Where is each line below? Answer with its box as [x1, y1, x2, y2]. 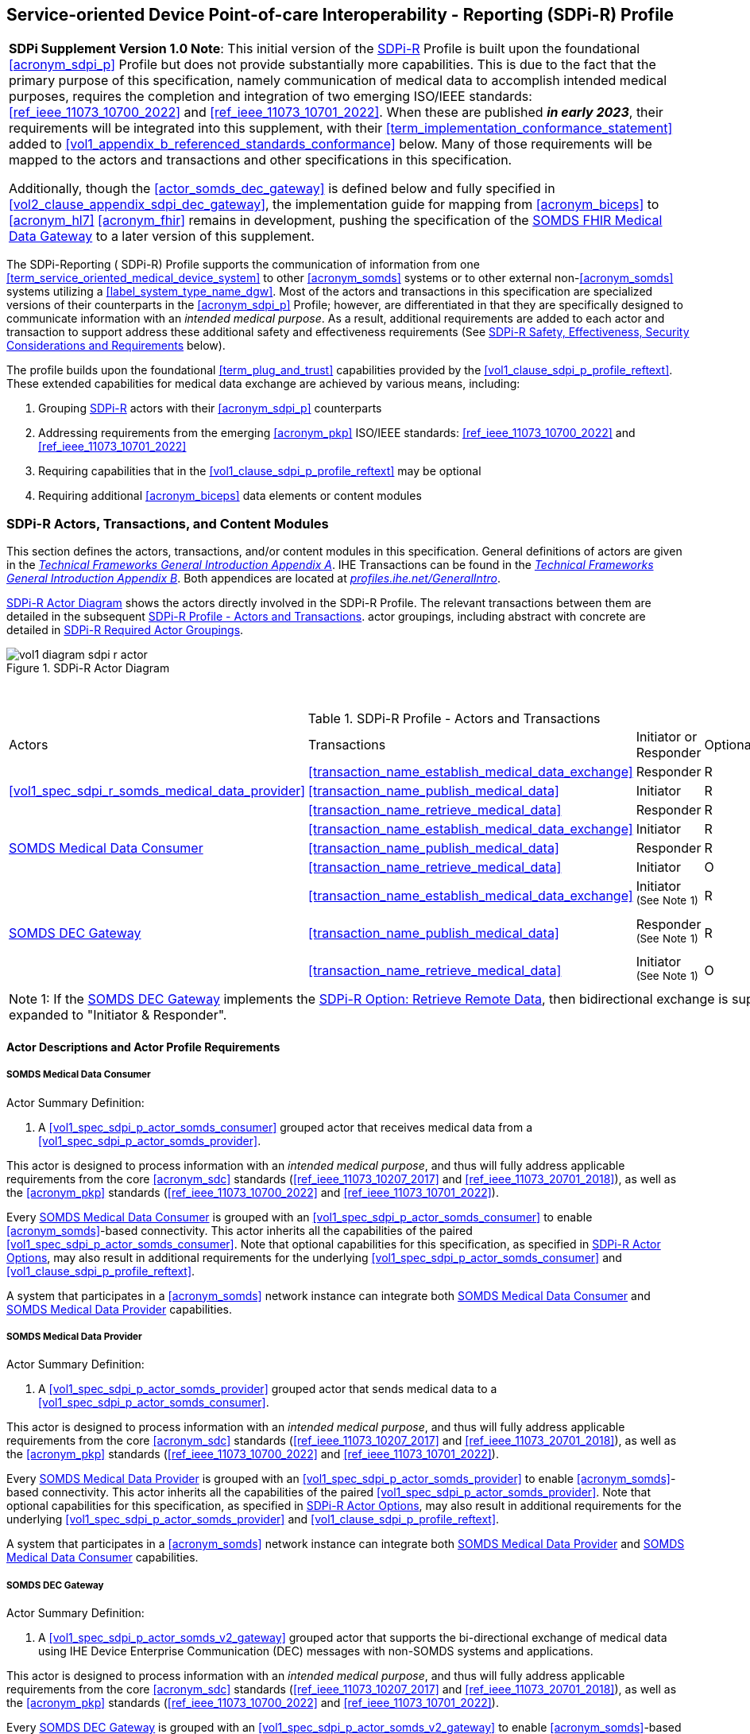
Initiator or [636, 729, 698, 745]
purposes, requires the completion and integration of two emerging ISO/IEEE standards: [9, 88, 532, 105]
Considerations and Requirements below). [6, 339, 226, 353]
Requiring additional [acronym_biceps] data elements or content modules [38, 489, 422, 503]
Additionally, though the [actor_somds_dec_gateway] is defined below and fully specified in [9, 180, 555, 197]
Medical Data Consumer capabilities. [6, 1550, 199, 1565]
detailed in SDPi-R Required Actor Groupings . [6, 623, 244, 637]
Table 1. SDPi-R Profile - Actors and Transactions [307, 710, 601, 727]
